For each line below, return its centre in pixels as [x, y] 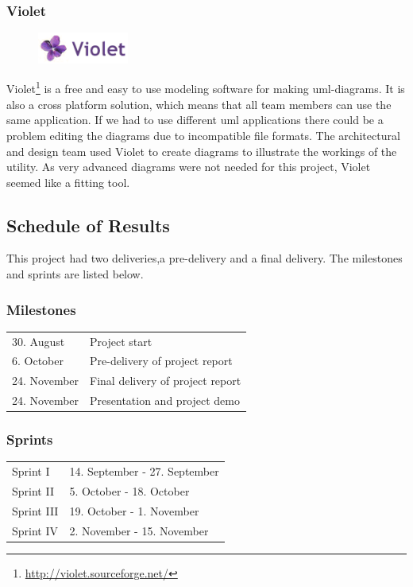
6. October [38, 361]
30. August [39, 341]
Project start [121, 341]
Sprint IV [35, 530]
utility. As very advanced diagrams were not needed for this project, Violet [189, 167]
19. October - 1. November [134, 510]
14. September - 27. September [144, 471]
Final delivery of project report [166, 381]
